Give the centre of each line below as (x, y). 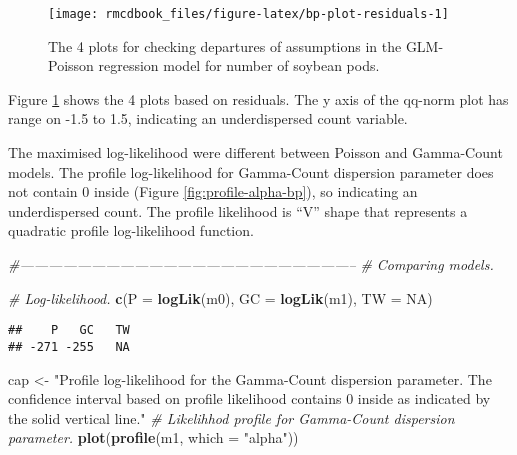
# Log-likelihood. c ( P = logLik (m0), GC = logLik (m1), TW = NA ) (220, 297)
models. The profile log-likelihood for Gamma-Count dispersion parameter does (251, 171)
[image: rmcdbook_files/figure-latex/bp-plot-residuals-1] (248, 14)
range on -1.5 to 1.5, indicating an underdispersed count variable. (208, 118)
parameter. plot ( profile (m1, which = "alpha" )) (153, 437)
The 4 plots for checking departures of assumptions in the (225, 45)
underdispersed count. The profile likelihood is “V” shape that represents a (238, 210)
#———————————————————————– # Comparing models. (251, 264)
